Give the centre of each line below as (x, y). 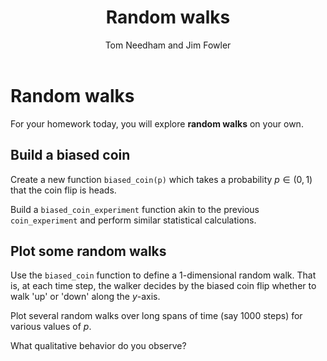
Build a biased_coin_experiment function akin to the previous (135, 209)
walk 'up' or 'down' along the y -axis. (85, 297)
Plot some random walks (88, 251)
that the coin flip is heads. (63, 190)
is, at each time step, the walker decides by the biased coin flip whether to (163, 286)
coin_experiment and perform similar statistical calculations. (133, 220)
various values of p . (51, 327)
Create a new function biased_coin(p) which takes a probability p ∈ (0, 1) (161, 179)
